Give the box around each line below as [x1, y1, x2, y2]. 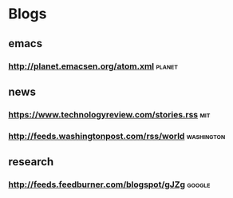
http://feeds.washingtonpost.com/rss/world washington [8, 130, 226, 141]
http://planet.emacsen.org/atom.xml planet [8, 61, 178, 72]
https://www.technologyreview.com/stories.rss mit [8, 109, 211, 120]
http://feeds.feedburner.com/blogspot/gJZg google [8, 179, 211, 190]
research [8, 155, 54, 168]
